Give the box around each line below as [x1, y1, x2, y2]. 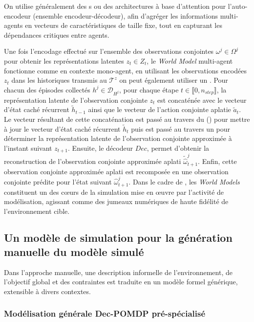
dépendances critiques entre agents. [4, 29, 109, 40]
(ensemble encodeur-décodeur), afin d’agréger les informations [33, 10, 218, 21]
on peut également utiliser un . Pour [119, 75, 228, 85]
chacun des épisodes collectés [4, 84, 90, 94]
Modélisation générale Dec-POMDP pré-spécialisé [4, 307, 206, 319]
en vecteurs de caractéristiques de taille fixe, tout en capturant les [25, 20, 222, 30]
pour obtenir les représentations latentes [4, 55, 124, 66]
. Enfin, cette [198, 156, 237, 166]
